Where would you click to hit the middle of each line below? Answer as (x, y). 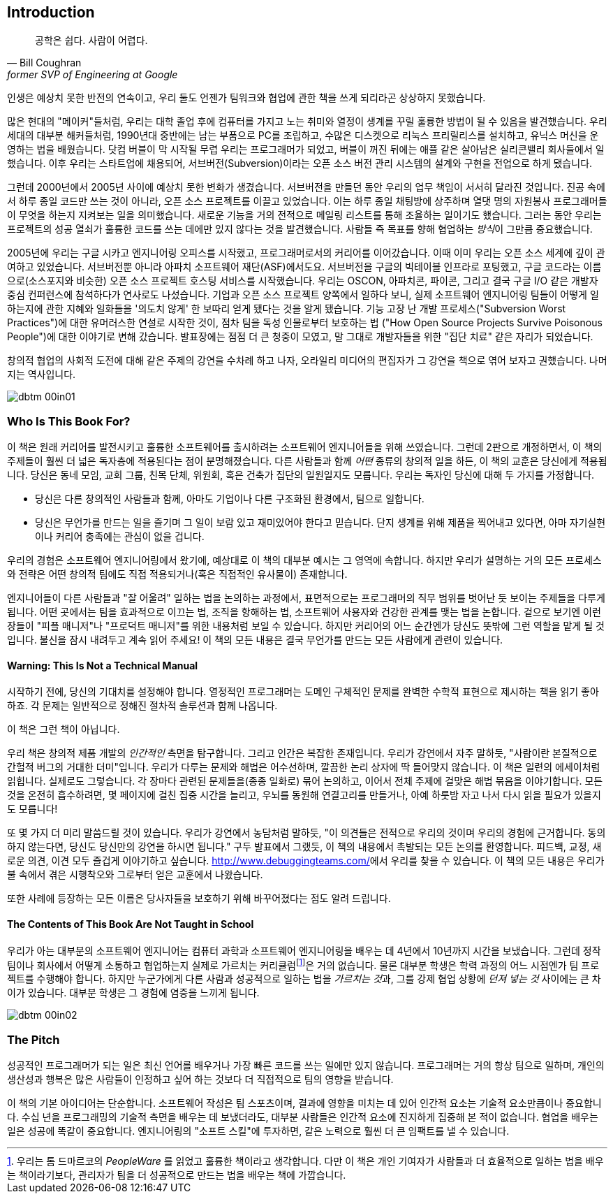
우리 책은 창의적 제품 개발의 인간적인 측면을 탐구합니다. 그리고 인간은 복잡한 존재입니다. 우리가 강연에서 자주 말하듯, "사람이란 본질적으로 (302, 753)
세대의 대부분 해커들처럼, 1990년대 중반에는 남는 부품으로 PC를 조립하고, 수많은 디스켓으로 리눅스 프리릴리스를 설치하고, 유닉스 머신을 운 (303, 136)
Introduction (51, 12)
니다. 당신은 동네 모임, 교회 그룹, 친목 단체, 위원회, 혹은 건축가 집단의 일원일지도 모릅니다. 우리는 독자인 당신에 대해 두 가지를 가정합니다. (301, 475)
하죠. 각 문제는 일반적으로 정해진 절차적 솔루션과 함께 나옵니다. (142, 706)
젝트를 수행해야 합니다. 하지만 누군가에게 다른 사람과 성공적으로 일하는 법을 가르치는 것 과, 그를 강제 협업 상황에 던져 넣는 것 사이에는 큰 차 (304, 979)
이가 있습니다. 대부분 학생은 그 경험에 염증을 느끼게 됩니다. (133, 993)
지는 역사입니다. (42, 375)
